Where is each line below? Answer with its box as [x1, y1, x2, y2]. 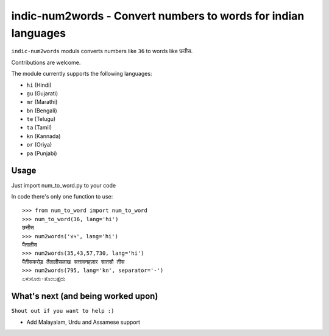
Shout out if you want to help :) [11, 307, 115, 315]
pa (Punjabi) [26, 150, 57, 157]
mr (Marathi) [26, 98, 58, 106]
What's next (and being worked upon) [11, 291, 158, 302]
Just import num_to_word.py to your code [11, 181, 116, 189]
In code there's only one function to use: [11, 192, 113, 200]
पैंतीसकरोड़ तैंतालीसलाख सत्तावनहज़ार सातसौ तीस [22, 258, 125, 265]
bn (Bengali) [26, 107, 57, 114]
